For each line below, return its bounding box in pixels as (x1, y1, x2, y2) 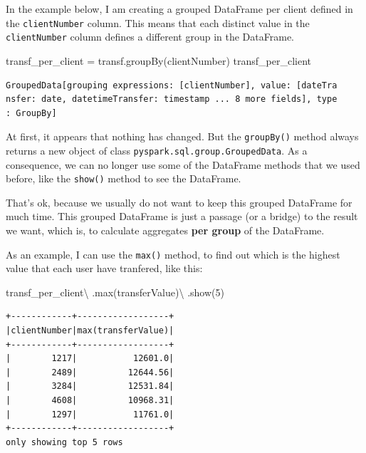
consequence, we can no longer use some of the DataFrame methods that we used (6, 157, 360, 172)
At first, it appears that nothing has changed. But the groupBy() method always (6, 129, 359, 144)
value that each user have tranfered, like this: (6, 261, 203, 276)
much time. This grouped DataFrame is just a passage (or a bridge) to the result (6, 209, 358, 224)
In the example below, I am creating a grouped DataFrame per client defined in (6, 1, 353, 16)
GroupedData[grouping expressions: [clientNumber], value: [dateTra (6, 80, 338, 90)
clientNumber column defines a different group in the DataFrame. (6, 29, 294, 44)
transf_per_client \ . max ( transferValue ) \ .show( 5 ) (6, 284, 224, 299)
